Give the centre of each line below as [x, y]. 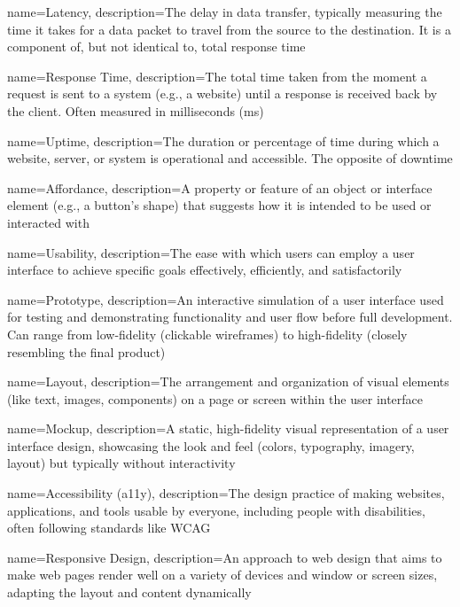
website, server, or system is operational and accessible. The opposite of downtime [230, 158]
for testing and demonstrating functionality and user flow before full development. [230, 317]
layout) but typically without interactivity [121, 463]
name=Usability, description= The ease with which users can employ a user [211, 252]
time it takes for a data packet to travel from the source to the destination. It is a [229, 29]
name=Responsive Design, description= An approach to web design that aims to [225, 557]
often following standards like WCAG [109, 528]
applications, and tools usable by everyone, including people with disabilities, [216, 510]
